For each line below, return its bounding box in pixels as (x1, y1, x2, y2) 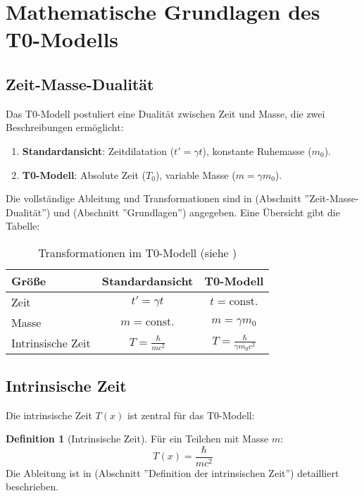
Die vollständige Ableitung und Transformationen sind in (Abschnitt (6, 191, 301, 206)
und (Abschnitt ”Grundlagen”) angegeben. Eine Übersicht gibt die (53, 204, 340, 219)
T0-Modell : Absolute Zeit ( (22, 167, 146, 182)
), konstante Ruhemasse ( (202, 143, 312, 158)
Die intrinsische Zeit (6, 407, 92, 422)
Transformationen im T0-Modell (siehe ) (38, 244, 237, 261)
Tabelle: (6, 218, 40, 233)
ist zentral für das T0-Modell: (127, 407, 255, 422)
